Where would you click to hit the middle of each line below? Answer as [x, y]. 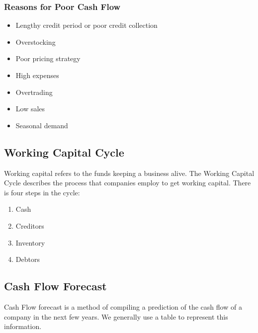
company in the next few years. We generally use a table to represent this [116, 316]
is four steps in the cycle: [42, 192]
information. [23, 326]
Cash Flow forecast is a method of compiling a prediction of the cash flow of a [123, 306]
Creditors [30, 225]
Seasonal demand [42, 125]
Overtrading [34, 92]
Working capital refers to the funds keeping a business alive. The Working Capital [129, 173]
